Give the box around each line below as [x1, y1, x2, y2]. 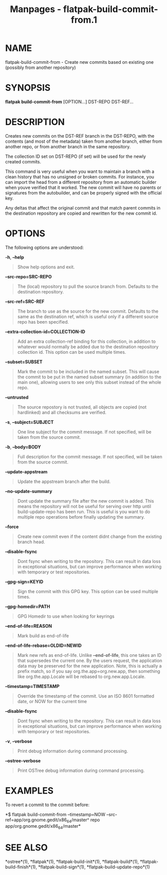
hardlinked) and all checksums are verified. [17, 409, 106, 415]
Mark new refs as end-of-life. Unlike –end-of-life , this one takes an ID [17, 652, 161, 658]
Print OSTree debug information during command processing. [17, 767, 145, 773]
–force [5, 524, 19, 530]
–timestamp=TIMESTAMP [5, 683, 60, 689]
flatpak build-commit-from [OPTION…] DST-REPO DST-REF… [5, 99, 133, 105]
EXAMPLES [5, 785, 53, 796]
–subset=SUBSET [5, 358, 42, 365]
